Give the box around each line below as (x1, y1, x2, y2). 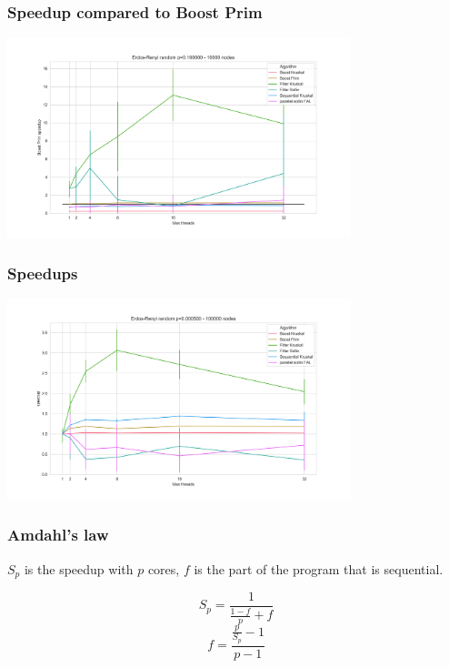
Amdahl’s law (7, 523, 109, 546)
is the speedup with (24, 559, 134, 578)
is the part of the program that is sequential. (194, 559, 444, 578)
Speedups (7, 262, 78, 285)
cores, (147, 559, 180, 578)
